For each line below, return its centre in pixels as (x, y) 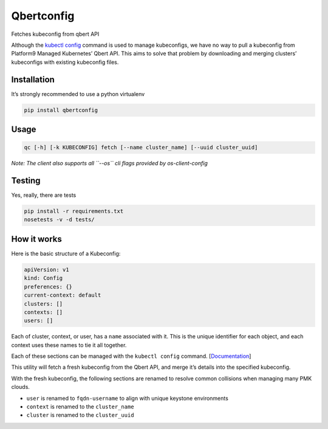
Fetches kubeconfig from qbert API (55, 34)
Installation (33, 79)
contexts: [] (43, 312)
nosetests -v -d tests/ (60, 220)
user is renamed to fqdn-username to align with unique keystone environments (128, 398)
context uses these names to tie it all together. (69, 345)
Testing (26, 180)
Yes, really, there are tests (44, 195)
